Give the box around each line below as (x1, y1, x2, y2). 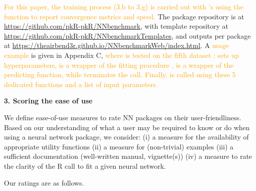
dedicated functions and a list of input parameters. (4, 79, 158, 89)
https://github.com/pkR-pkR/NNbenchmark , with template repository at (4, 21, 228, 31)
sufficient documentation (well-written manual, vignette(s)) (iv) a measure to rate (4, 151, 252, 161)
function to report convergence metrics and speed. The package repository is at (4, 11, 245, 21)
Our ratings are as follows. (4, 177, 84, 188)
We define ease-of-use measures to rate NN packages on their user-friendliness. (4, 112, 242, 122)
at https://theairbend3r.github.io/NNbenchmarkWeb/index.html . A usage (4, 40, 229, 50)
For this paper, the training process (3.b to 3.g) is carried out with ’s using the (4, 1, 244, 11)
